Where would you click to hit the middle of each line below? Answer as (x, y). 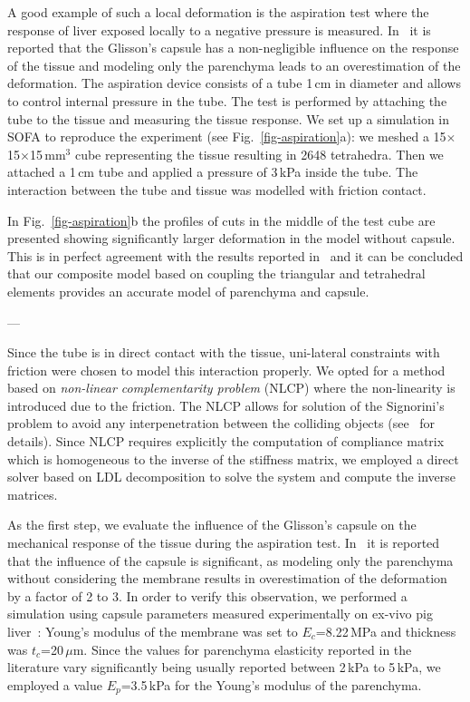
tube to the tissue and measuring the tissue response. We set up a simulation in (229, 118)
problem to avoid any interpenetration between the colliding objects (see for (221, 423)
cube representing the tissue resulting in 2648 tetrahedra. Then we (259, 154)
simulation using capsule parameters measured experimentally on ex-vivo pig (220, 614)
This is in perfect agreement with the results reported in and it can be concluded (235, 255)
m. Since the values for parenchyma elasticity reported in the (242, 649)
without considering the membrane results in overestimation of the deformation (227, 578)
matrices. (33, 494)
